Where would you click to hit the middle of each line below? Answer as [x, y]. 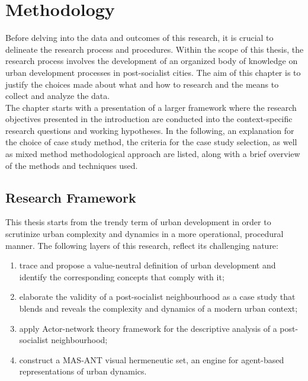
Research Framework [71, 197]
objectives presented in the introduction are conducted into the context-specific [149, 119]
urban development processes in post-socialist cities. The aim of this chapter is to [153, 72]
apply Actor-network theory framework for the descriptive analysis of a [148, 328]
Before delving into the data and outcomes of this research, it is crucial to [139, 38]
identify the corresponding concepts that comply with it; [122, 276]
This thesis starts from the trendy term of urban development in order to [138, 222]
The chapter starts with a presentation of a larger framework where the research [151, 107]
